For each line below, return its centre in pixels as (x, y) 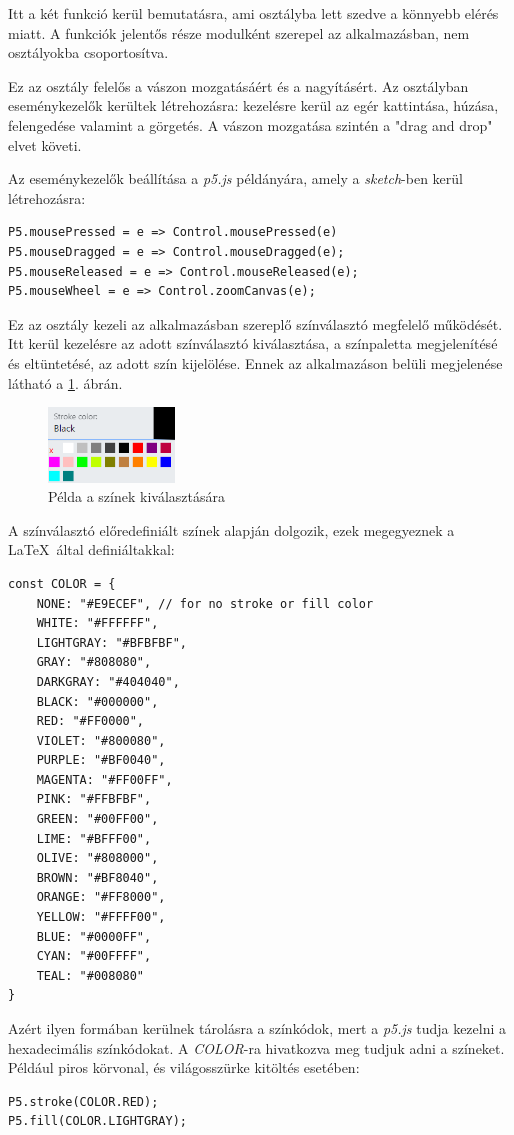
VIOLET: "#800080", (101, 740)
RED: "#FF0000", (90, 721)
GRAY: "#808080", (94, 662)
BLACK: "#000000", (97, 701)
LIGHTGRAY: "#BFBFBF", (111, 642)
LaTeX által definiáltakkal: (91, 549)
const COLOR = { (62, 583)
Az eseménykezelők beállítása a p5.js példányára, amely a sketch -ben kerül (235, 178)
